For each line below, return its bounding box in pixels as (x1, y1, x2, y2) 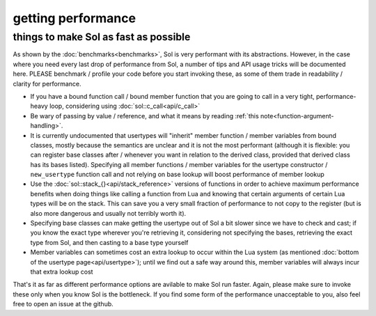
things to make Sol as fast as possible (13, 31, 191, 43)
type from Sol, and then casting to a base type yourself (30, 238, 189, 246)
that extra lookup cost (30, 267, 93, 276)
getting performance (13, 10, 136, 26)
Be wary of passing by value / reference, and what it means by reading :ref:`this (30, 111, 259, 120)
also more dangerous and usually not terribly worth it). (30, 209, 187, 217)
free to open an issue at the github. (13, 300, 114, 308)
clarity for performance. (13, 79, 81, 88)
